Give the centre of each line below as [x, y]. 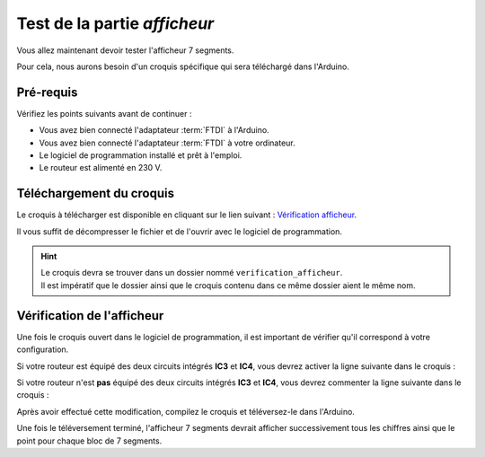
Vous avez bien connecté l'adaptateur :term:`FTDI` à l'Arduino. [154, 130]
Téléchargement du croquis [96, 193]
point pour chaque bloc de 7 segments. [89, 441]
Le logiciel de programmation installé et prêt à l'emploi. [141, 155]
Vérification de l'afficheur [90, 316]
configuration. [43, 349]
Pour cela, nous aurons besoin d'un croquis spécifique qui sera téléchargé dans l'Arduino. [183, 66]
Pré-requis [47, 92]
